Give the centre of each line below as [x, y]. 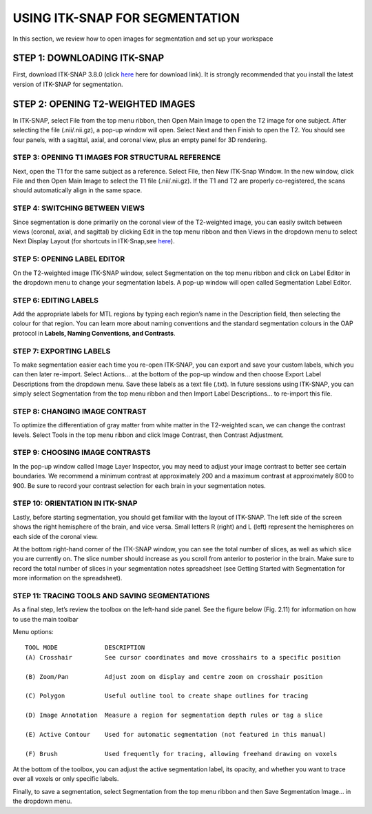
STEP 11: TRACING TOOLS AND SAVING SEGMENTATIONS [111, 596]
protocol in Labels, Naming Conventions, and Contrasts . [94, 333]
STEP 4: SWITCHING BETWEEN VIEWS [79, 208]
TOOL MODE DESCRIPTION [85, 648]
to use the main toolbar [45, 619]
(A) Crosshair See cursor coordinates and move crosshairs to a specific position [183, 657]
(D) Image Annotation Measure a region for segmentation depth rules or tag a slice [174, 715]
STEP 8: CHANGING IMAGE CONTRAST [80, 411]
